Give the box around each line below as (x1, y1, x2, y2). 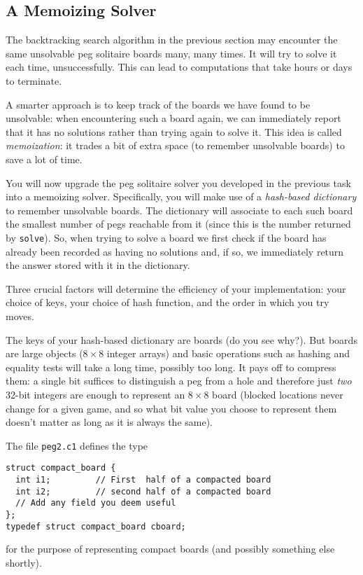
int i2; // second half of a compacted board (15, 486, 271, 497)
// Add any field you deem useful (15, 498, 176, 508)
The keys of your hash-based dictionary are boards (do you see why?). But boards (6, 332, 357, 347)
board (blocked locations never (212, 387, 343, 401)
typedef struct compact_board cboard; (6, 521, 186, 532)
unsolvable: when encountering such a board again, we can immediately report (6, 111, 341, 125)
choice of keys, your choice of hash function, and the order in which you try (6, 295, 329, 310)
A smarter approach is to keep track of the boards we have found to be (6, 97, 311, 111)
